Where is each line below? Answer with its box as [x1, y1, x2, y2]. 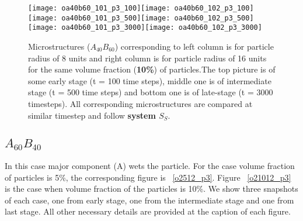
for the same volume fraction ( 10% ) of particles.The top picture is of [28, 63, 276, 75]
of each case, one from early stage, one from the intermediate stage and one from [5, 194, 294, 206]
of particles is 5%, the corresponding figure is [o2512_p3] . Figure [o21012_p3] [5, 171, 291, 183]
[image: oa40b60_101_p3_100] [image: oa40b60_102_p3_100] [28, 4, 254, 12]
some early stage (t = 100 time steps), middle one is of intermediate [28, 74, 271, 87]
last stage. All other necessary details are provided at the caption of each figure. [5, 205, 291, 217]
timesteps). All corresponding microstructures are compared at [28, 97, 253, 109]
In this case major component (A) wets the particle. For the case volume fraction [5, 160, 295, 172]
